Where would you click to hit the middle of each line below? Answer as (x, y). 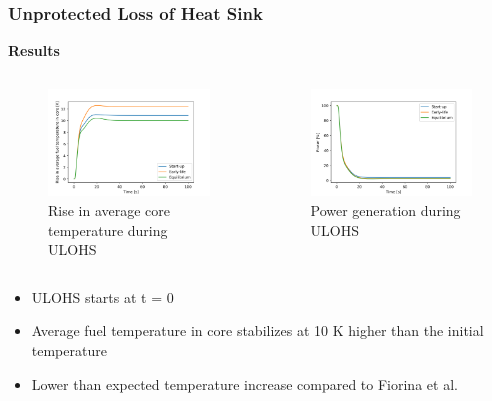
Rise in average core (109, 209)
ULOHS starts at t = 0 (102, 296)
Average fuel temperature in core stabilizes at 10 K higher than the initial (257, 330)
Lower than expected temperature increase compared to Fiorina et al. (244, 383)
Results (34, 50)
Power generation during (385, 209)
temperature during (108, 229)
